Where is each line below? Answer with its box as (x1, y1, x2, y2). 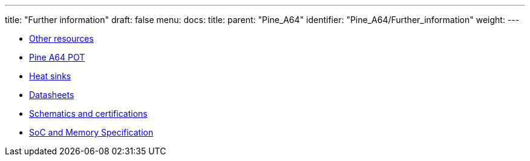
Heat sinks (29, 71, 71, 81)
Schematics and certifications (29, 108, 148, 119)
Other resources (29, 33, 94, 44)
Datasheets (29, 90, 74, 100)
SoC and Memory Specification (29, 127, 154, 137)
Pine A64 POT (29, 52, 85, 62)
